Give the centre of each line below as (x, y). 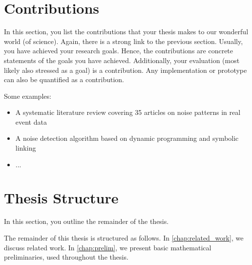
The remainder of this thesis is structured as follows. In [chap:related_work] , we (124, 237)
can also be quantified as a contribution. (64, 79)
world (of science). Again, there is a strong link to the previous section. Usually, (124, 41)
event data (31, 121)
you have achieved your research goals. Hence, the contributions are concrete (119, 51)
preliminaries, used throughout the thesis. (66, 257)
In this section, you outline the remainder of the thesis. (86, 221)
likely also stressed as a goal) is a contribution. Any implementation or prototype (126, 70)
